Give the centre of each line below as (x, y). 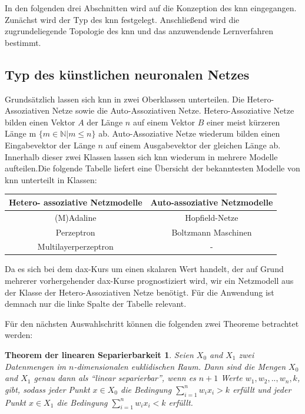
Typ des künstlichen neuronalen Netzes (127, 74)
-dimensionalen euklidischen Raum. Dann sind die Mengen (180, 366)
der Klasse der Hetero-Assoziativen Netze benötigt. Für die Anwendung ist (140, 292)
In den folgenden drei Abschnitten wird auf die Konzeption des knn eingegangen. (151, 8)
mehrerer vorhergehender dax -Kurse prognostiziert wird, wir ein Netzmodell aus (149, 281)
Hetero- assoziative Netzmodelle (76, 202)
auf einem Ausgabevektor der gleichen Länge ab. (193, 145)
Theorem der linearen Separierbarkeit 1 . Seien (99, 355)
